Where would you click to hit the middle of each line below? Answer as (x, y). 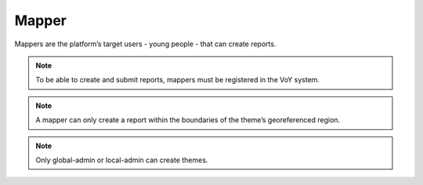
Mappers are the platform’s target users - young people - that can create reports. (145, 44)
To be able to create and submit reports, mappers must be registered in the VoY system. (178, 80)
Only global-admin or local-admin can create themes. (122, 160)
